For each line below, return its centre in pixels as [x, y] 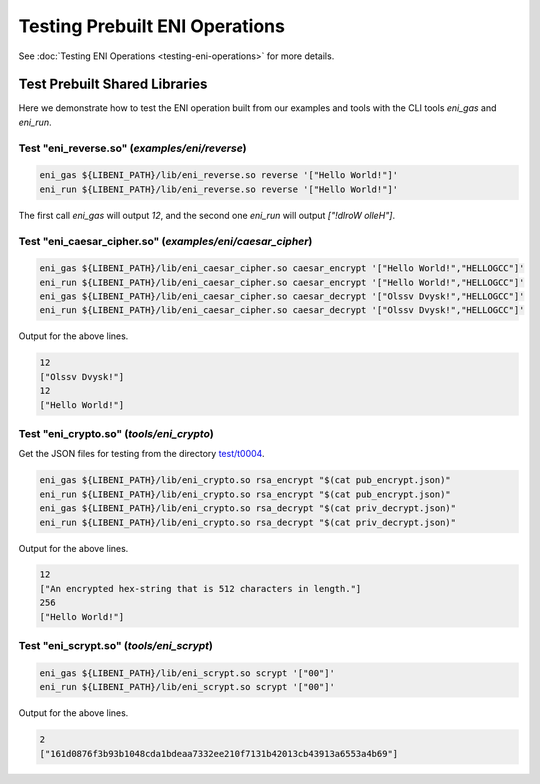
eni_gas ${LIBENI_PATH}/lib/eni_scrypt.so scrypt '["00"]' [187, 673]
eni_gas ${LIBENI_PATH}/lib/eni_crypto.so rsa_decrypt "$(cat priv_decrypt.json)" [248, 508]
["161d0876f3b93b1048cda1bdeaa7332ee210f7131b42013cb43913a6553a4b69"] [219, 753]
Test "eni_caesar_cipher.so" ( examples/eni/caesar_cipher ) [165, 241]
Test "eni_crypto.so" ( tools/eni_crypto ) [116, 433]
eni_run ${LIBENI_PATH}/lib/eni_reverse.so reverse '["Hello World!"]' [219, 189]
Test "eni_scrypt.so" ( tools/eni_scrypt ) [116, 646]
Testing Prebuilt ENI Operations [151, 26]
